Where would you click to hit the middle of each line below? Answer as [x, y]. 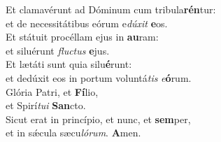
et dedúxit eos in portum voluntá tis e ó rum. [99, 77]
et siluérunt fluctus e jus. [58, 50]
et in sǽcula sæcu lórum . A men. [73, 133]
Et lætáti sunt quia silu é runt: [69, 64]
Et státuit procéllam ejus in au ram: [82, 37]
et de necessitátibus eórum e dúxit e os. [87, 23]
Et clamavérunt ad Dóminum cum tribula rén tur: [111, 9]
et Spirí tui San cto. [46, 105]
